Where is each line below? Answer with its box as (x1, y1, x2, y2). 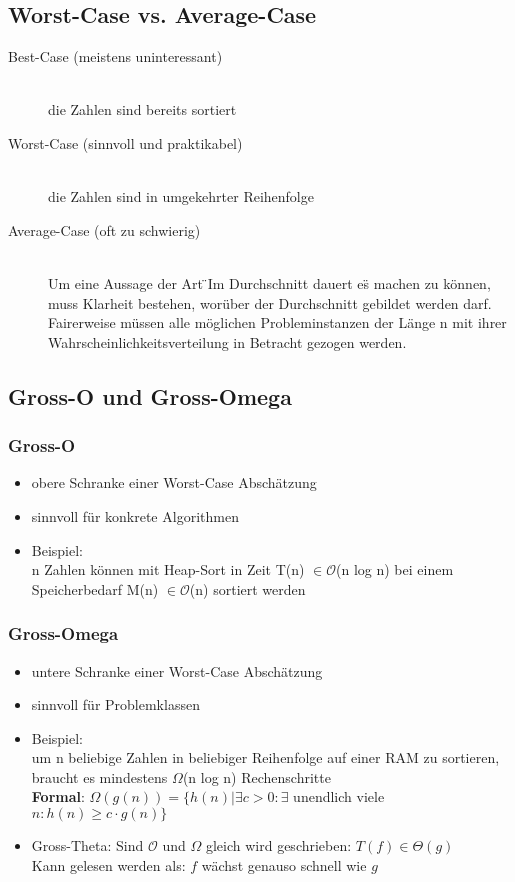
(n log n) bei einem (336, 559, 454, 580)
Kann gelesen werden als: (31, 854, 186, 875)
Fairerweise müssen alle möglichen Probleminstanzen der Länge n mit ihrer (48, 312, 507, 333)
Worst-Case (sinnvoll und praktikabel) (8, 132, 243, 153)
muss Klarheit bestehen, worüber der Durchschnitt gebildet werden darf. (48, 292, 492, 313)
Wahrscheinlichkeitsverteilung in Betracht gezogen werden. (48, 331, 407, 352)
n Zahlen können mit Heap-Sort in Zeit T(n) (31, 559, 305, 580)
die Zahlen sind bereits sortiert (48, 99, 237, 120)
